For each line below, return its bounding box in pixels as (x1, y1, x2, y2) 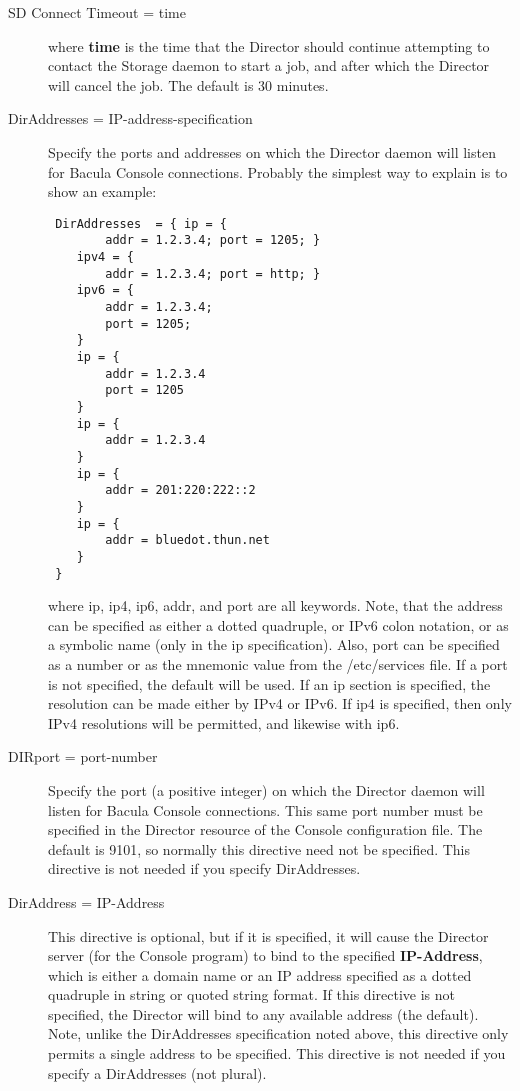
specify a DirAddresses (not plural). (48, 1062, 267, 1083)
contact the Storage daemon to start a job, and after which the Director (48, 55, 490, 76)
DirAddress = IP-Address (8, 891, 165, 912)
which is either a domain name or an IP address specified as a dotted (48, 964, 472, 985)
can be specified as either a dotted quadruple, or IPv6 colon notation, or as (48, 614, 509, 635)
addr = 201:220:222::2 (105, 483, 256, 498)
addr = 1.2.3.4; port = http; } (105, 266, 321, 281)
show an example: (48, 181, 157, 202)
